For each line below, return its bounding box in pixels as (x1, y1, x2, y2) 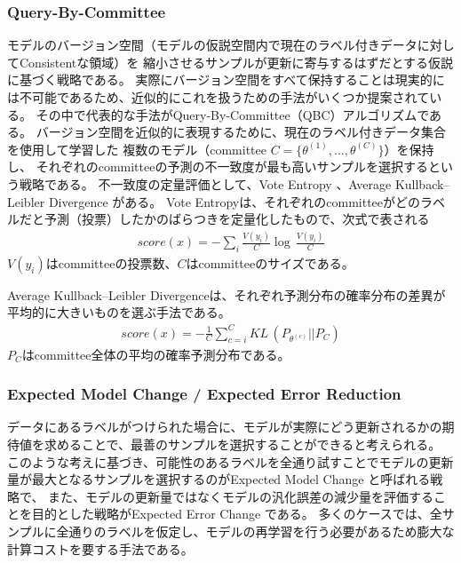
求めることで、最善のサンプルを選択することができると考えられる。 (44, 435, 441, 454)
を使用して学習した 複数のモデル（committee (7, 139, 266, 158)
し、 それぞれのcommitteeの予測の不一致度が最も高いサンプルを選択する (7, 157, 428, 176)
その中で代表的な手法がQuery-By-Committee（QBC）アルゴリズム (36, 105, 417, 123)
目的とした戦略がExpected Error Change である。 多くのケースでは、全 (31, 504, 442, 523)
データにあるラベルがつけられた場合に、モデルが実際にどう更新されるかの (7, 417, 442, 436)
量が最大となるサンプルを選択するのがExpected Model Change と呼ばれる (7, 470, 431, 488)
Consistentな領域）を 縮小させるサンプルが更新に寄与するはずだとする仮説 (19, 52, 453, 71)
